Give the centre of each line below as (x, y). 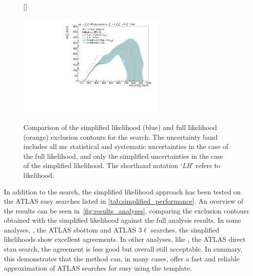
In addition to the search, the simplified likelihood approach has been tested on (122, 191)
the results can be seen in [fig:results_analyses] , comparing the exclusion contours (126, 210)
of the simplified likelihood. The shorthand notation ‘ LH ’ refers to (122, 165)
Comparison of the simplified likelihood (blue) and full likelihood (120, 127)
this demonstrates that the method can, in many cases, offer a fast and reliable (122, 258)
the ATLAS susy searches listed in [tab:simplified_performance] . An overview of (124, 201)
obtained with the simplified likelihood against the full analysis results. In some (123, 220)
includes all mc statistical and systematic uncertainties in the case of (126, 146)
